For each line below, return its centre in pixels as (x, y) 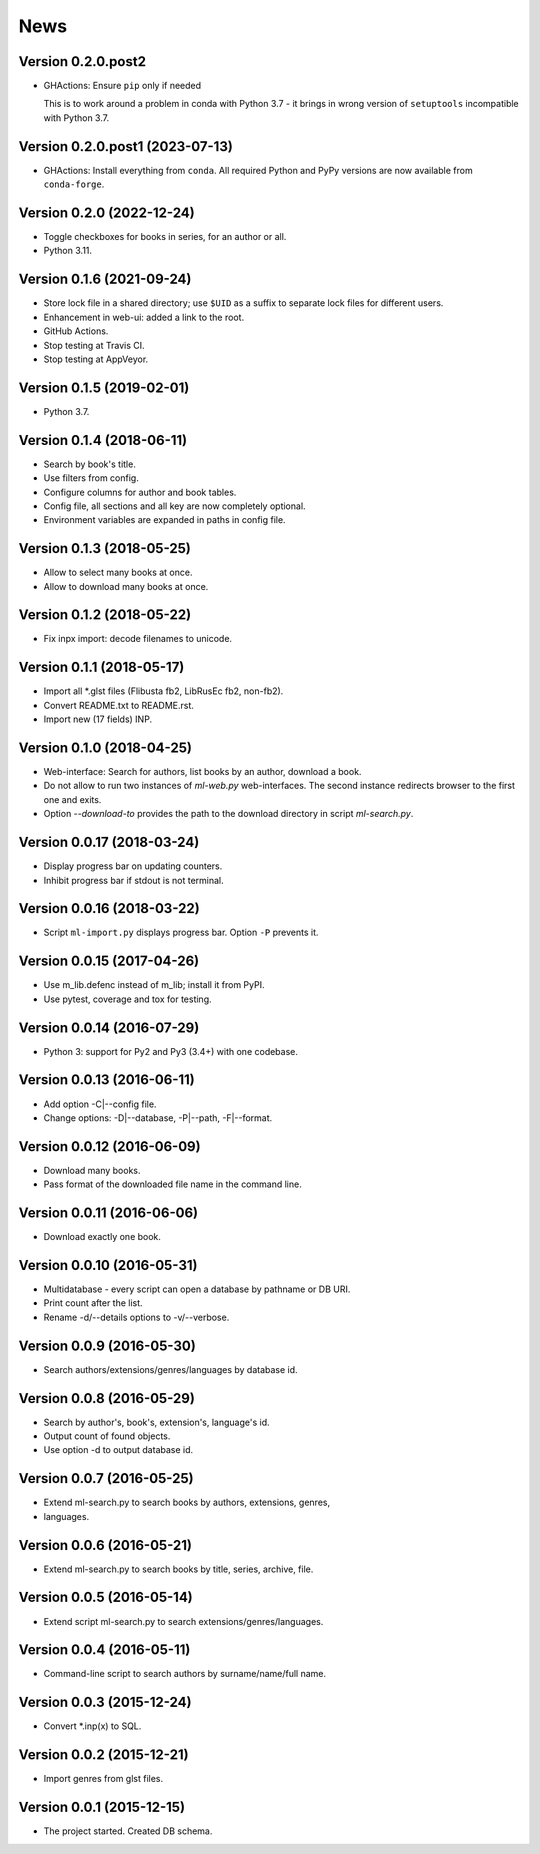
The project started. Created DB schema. (128, 1831)
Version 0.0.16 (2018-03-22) (109, 908)
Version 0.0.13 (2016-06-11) (106, 1080)
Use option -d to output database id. (118, 1450)
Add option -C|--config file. (100, 1104)
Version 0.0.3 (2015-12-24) (105, 1702)
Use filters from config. (91, 478)
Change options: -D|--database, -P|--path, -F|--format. (158, 1117)
